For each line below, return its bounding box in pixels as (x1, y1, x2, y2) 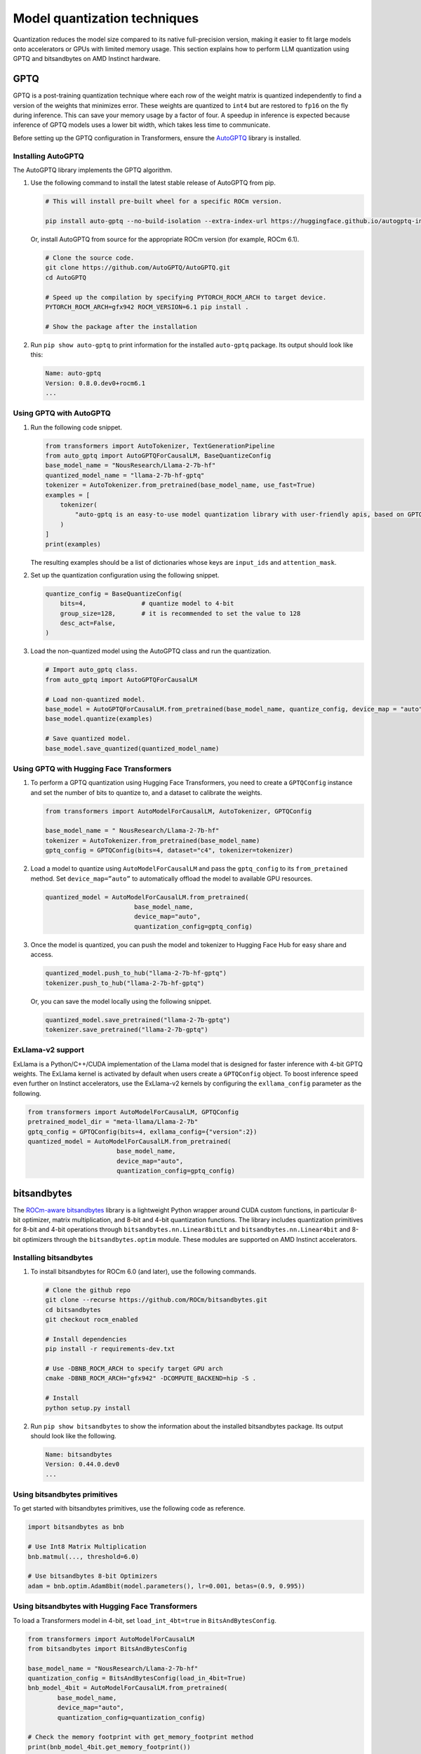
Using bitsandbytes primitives (13, 1489, 119, 1499)
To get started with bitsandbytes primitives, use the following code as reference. (13, 1504, 246, 1513)
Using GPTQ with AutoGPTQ (13, 408, 112, 418)
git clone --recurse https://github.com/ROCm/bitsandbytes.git (45, 1296, 268, 1304)
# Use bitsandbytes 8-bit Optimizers (27, 1572, 158, 1580)
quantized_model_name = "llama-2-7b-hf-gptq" (45, 471, 205, 479)
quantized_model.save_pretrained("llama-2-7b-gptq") (45, 1016, 231, 1024)
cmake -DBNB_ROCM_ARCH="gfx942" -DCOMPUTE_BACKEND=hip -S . (45, 1374, 257, 1382)
